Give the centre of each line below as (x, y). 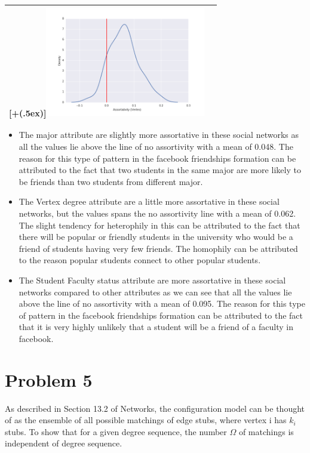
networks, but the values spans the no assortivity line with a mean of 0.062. (157, 213)
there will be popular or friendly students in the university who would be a (156, 237)
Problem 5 (49, 379)
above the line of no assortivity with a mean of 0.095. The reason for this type (162, 303)
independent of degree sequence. (64, 443)
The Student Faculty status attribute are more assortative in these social (152, 280)
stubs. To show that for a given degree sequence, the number (116, 431)
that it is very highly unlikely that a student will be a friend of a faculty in (156, 327)
